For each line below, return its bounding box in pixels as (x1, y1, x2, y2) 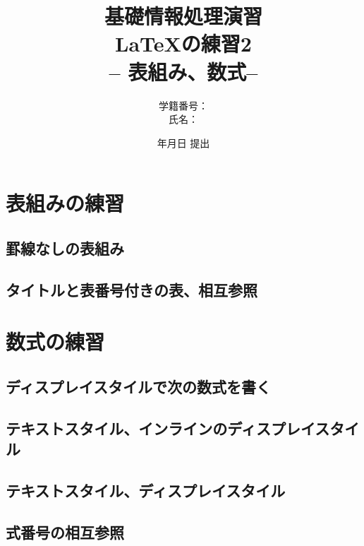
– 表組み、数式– (109, 57, 258, 85)
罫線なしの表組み (6, 237, 124, 259)
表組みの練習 (6, 189, 125, 218)
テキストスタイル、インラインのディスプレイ (6, 417, 315, 439)
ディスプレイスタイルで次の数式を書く (6, 375, 271, 397)
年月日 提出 (157, 135, 210, 150)
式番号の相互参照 (6, 521, 124, 542)
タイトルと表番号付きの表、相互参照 (6, 278, 257, 300)
